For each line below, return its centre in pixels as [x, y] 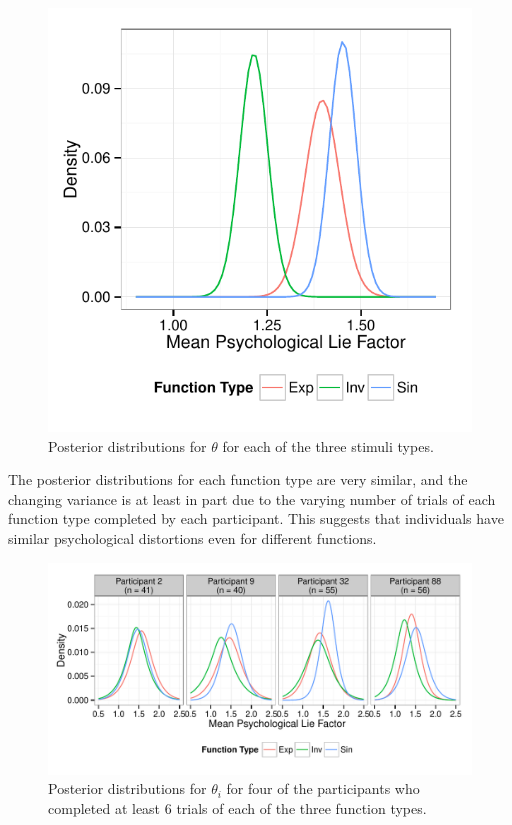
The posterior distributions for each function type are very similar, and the [238, 479]
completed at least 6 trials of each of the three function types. [237, 807]
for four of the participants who [323, 788]
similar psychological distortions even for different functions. [192, 537]
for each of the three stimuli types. [328, 445]
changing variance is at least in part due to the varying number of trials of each [252, 498]
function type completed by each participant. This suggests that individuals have [256, 518]
